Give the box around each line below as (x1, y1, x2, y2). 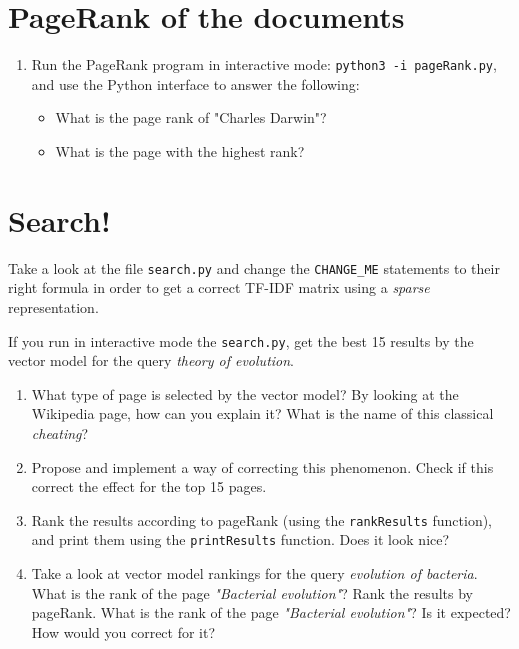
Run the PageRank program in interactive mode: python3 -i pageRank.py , (31, 54, 497, 75)
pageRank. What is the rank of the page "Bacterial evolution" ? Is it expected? (31, 602, 511, 623)
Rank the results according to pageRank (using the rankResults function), (31, 509, 493, 530)
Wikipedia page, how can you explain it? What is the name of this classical (31, 403, 494, 424)
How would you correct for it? (31, 621, 216, 642)
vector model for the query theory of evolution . (8, 350, 295, 371)
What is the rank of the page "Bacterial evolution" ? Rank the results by (31, 582, 473, 603)
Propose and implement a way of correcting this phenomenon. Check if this (31, 456, 494, 477)
